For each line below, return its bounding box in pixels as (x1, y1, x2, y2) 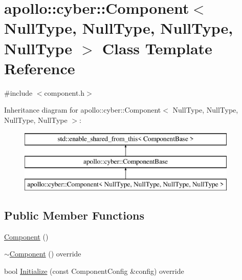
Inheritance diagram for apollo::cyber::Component (4, 104, 161, 115)
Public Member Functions (4, 207, 144, 223)
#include (4, 87, 33, 98)
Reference (4, 57, 75, 78)
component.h (44, 87, 85, 98)
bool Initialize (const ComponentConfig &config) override (4, 265, 184, 276)
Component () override (9, 248, 81, 259)
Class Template (102, 37, 212, 58)
